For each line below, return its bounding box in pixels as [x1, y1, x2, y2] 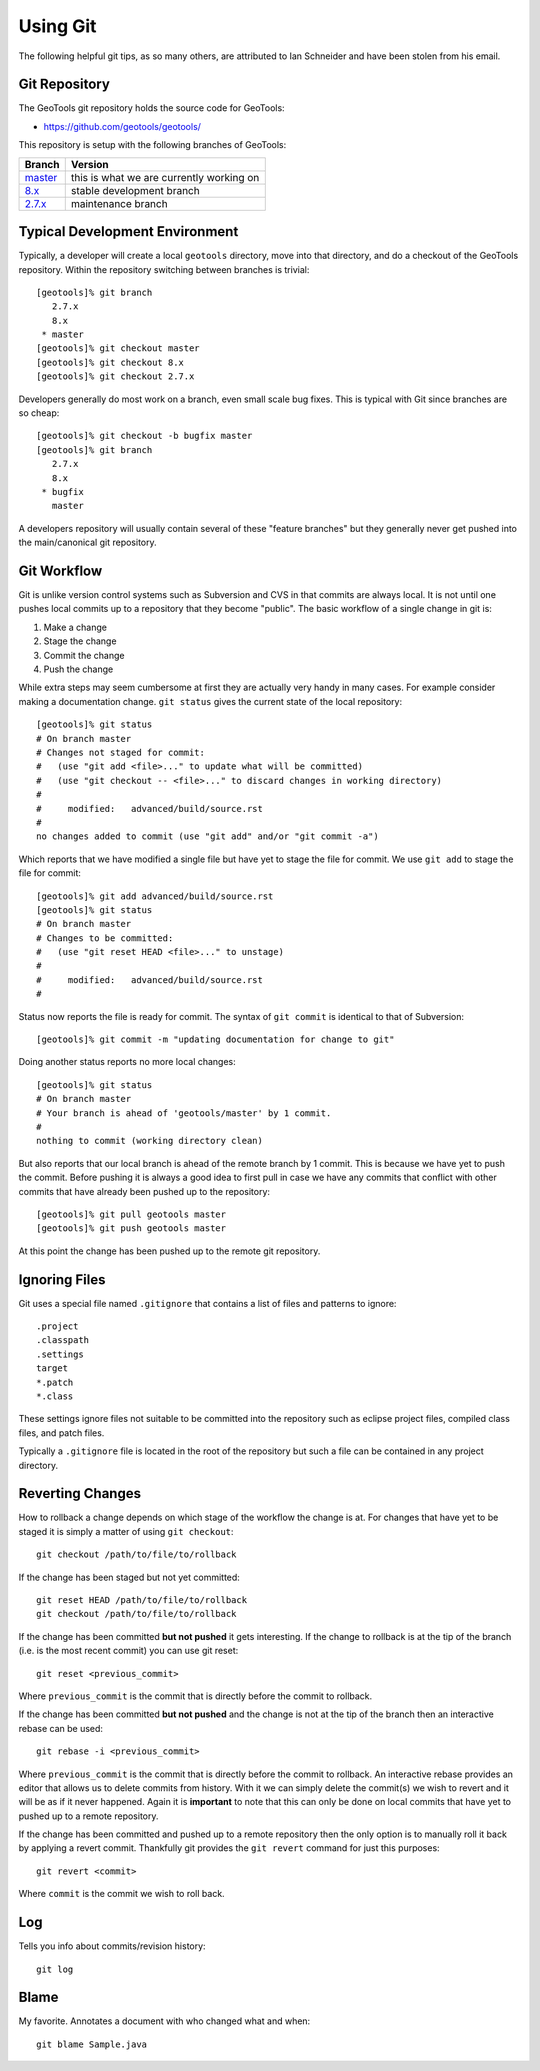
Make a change [43, 621, 107, 633]
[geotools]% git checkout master [36, 343, 200, 354]
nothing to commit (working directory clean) [36, 1135, 264, 1147]
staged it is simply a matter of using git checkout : [18, 1525, 234, 1537]
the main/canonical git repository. [18, 536, 157, 549]
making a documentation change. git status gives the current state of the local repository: [18, 695, 403, 707]
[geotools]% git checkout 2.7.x [36, 371, 195, 382]
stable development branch [70, 183, 200, 197]
